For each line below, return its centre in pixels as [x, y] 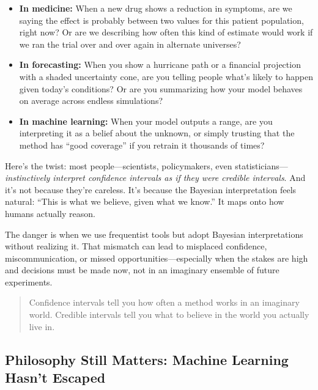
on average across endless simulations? [91, 101]
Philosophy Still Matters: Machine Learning [147, 359]
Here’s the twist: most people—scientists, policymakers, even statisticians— [146, 165]
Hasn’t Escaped [55, 377]
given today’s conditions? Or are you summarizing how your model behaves [161, 88]
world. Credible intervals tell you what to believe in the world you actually [169, 315]
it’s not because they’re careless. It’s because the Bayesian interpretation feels [151, 189]
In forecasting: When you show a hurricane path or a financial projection [160, 64]
